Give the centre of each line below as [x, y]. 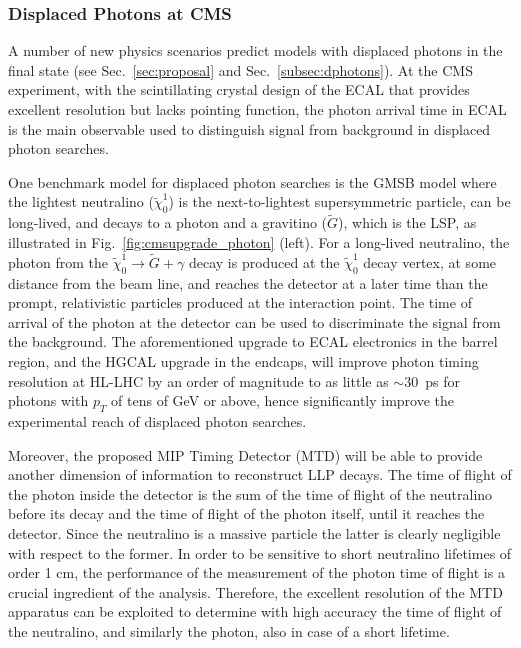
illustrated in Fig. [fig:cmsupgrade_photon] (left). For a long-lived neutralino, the [259, 241]
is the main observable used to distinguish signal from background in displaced [249, 128]
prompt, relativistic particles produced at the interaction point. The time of [240, 302]
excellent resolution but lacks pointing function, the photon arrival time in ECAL [257, 109]
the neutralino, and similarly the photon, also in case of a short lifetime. [229, 630]
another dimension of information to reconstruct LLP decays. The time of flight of [260, 474]
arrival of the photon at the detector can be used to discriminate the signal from [254, 321]
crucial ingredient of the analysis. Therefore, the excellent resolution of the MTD [255, 591]
